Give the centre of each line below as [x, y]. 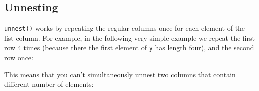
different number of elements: [49, 84]
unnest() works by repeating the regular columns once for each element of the [125, 28]
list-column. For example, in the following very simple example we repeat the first [130, 38]
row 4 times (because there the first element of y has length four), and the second [129, 48]
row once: [19, 58]
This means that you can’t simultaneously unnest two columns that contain [120, 74]
